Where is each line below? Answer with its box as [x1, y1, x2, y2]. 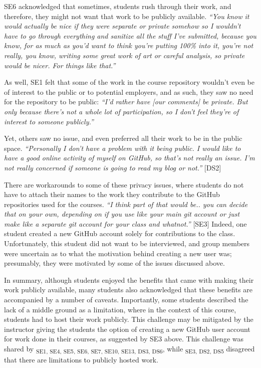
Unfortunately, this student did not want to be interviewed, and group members [4, 238, 250, 249]
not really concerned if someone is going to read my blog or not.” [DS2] [4, 162, 221, 172]
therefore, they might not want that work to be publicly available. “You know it [4, 11, 249, 21]
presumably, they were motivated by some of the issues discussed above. [4, 258, 225, 268]
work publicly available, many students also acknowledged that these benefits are [4, 284, 252, 295]
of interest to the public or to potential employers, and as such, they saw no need [4, 86, 253, 97]
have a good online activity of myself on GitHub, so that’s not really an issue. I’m [4, 152, 255, 163]
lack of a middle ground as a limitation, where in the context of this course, [4, 304, 236, 314]
